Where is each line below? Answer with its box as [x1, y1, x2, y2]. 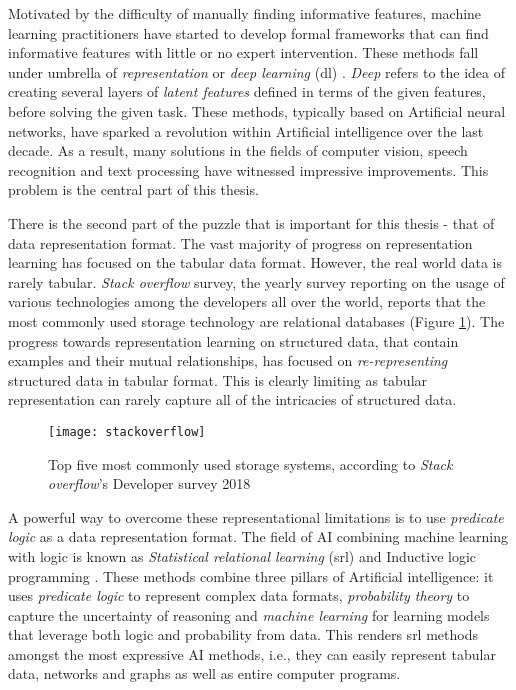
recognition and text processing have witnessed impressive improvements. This [8, 159, 489, 180]
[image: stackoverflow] [48, 424, 206, 439]
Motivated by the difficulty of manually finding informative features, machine [8, 3, 482, 23]
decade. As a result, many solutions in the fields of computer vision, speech [8, 140, 468, 161]
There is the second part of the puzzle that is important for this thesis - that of [8, 212, 495, 233]
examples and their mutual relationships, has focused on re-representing [8, 350, 448, 371]
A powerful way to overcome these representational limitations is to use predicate [8, 506, 504, 527]
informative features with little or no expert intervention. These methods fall [8, 42, 479, 63]
